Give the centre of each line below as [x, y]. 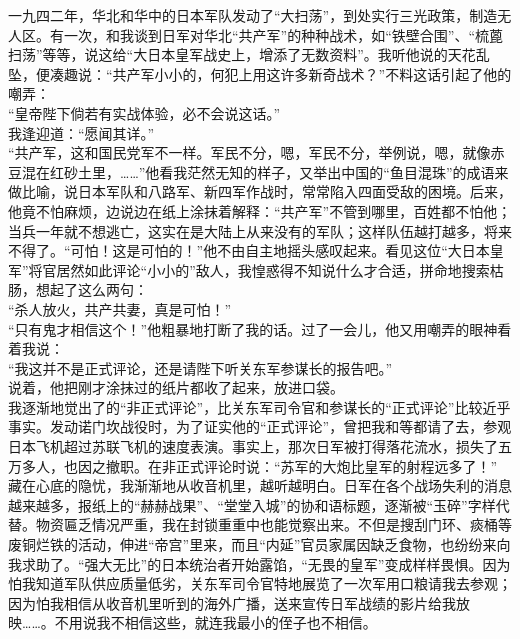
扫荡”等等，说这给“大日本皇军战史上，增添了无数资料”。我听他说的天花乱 [249, 54]
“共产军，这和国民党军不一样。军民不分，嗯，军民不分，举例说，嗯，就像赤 [256, 152]
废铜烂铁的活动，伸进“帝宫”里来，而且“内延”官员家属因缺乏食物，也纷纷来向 [259, 544]
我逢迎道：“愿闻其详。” [81, 132]
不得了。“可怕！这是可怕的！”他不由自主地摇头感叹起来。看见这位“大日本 [249, 250]
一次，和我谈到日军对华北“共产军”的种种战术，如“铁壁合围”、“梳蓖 [283, 34]
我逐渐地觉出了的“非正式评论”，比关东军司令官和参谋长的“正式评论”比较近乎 [259, 406]
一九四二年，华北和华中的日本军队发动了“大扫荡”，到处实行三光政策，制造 [253, 15]
